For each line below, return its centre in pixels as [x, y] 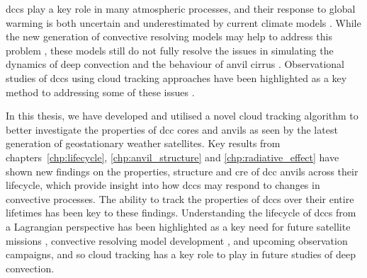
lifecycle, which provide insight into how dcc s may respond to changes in [163, 185]
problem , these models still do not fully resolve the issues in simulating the [170, 50]
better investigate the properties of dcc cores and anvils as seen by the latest [172, 129]
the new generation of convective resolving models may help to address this [169, 36]
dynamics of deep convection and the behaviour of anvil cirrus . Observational [175, 64]
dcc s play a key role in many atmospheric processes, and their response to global [181, 8]
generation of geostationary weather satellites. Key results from [143, 143]
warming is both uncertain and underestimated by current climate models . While [183, 22]
